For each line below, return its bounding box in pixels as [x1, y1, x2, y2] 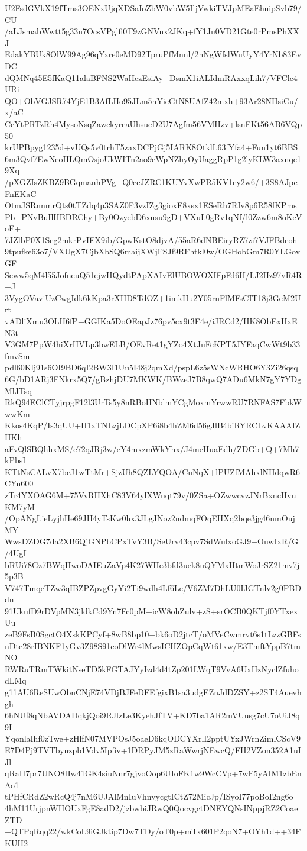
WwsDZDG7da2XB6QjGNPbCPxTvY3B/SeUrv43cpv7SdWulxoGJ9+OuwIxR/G [5, 535, 299, 547]
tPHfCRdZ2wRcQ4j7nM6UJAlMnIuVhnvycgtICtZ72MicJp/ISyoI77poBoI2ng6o [5, 790, 293, 802]
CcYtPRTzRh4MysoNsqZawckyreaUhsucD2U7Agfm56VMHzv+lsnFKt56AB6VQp [5, 117, 302, 130]
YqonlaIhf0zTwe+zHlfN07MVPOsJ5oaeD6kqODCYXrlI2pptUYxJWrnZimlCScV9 [5, 732, 301, 744]
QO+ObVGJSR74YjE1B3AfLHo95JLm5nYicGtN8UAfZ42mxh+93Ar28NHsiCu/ [5, 94, 298, 107]
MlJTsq [5, 384, 32, 397]
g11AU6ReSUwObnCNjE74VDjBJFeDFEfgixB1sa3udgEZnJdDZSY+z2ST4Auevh [5, 686, 302, 698]
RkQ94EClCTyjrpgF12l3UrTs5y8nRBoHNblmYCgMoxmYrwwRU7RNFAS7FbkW [5, 396, 302, 408]
